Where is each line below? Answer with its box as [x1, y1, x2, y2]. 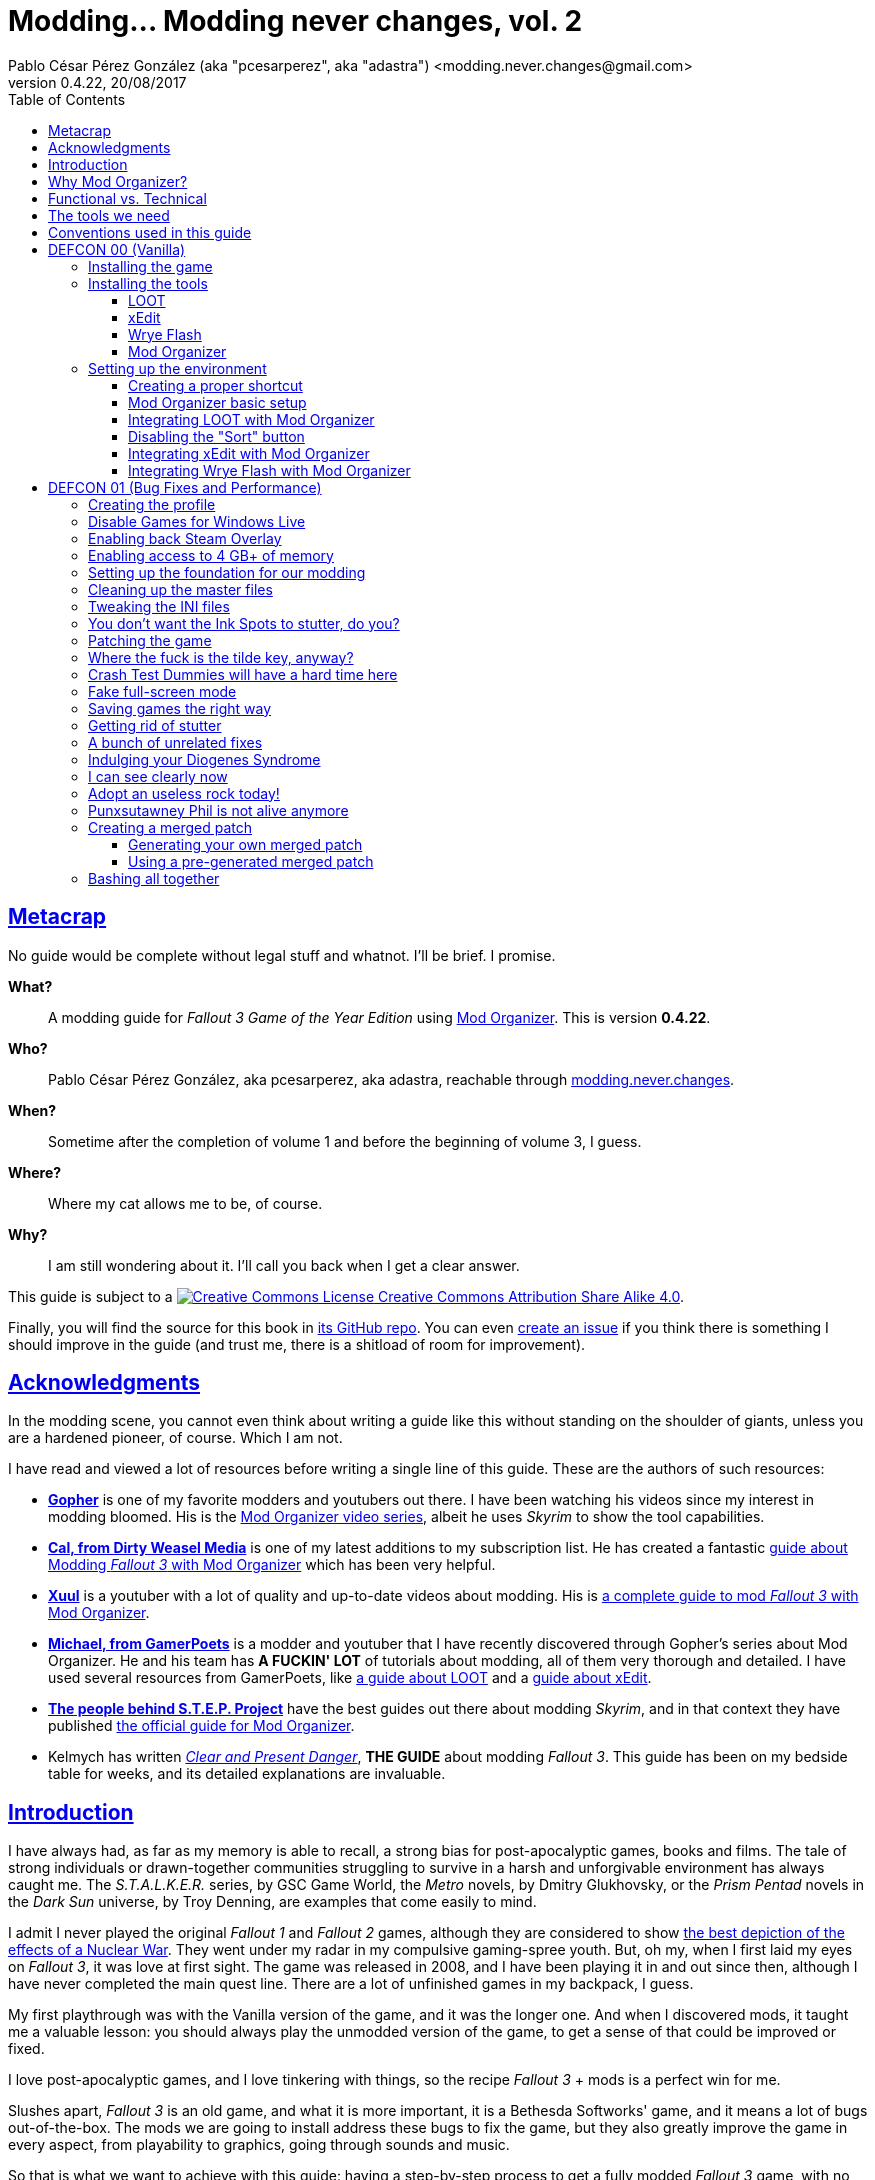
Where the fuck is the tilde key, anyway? [88, 648, 354, 666]
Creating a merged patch [88, 818, 253, 836]
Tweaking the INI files [88, 597, 230, 615]
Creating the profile [88, 495, 216, 513]
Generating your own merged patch [128, 835, 363, 853]
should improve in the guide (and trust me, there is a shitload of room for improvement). [8, 1335, 586, 1353]
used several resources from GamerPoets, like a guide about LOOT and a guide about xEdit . [48, 1669, 652, 1687]
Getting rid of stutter [88, 716, 222, 734]
